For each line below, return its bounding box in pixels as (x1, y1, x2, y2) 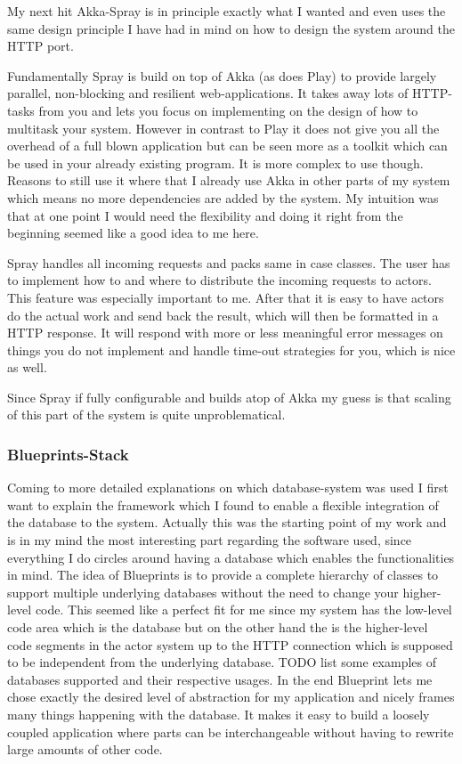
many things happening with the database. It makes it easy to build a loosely (7, 705, 430, 723)
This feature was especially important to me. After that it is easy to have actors (7, 288, 444, 306)
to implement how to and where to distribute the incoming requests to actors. (7, 271, 432, 289)
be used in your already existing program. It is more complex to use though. (7, 153, 424, 172)
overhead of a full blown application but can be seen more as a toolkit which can (7, 136, 448, 155)
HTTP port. (7, 37, 74, 55)
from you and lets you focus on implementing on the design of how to (38, 101, 418, 119)
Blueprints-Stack (7, 443, 129, 465)
